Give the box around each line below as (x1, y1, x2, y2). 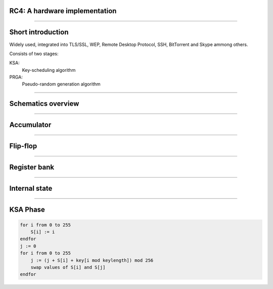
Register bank (9, 163, 55, 172)
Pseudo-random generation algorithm (22, 81, 101, 87)
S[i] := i (30, 229, 55, 235)
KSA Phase (9, 205, 45, 214)
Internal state (9, 184, 53, 193)
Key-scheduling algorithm (22, 67, 76, 73)
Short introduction (9, 28, 69, 36)
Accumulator (9, 120, 52, 129)
